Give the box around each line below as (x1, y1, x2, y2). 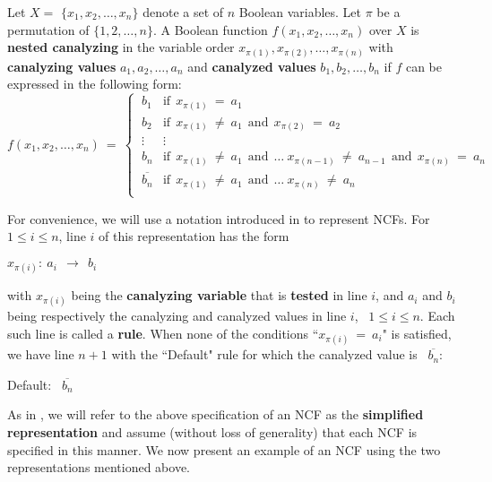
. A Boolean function (152, 20, 268, 39)
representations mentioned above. (7, 458, 191, 477)
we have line (7, 345, 74, 364)
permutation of (7, 20, 90, 39)
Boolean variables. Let (238, 3, 362, 21)
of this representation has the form (99, 227, 289, 245)
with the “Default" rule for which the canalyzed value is (111, 345, 418, 364)
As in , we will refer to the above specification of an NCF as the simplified (7, 405, 424, 424)
